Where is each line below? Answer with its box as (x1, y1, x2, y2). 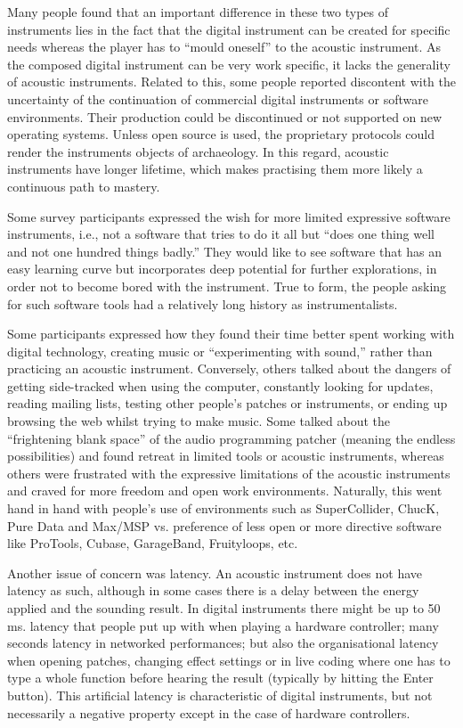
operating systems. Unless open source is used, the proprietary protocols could (7, 125, 435, 143)
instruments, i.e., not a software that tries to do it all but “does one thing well (7, 225, 435, 243)
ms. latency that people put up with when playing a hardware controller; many (7, 616, 439, 634)
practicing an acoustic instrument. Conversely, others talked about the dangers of (7, 359, 451, 378)
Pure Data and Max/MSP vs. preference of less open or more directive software (7, 516, 442, 535)
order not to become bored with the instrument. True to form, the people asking (7, 276, 447, 295)
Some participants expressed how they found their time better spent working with (7, 324, 455, 343)
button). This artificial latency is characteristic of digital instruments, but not (7, 685, 433, 704)
